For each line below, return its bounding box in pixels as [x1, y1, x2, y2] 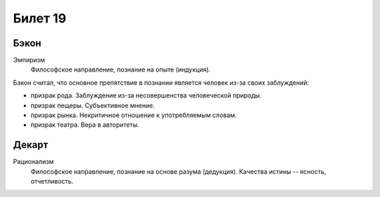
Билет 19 [13, 11, 67, 26]
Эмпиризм [13, 56, 46, 64]
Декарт [13, 139, 49, 151]
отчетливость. [30, 177, 74, 186]
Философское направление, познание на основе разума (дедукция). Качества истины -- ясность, [30, 167, 327, 175]
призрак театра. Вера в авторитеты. [30, 121, 140, 129]
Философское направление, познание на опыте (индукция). [30, 65, 211, 74]
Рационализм [13, 158, 54, 166]
